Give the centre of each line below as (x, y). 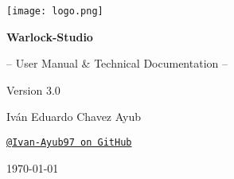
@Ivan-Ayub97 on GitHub (69, 143)
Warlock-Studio (50, 36)
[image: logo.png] (55, 11)
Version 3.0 (33, 89)
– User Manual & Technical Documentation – (117, 63)
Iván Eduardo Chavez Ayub (74, 117)
